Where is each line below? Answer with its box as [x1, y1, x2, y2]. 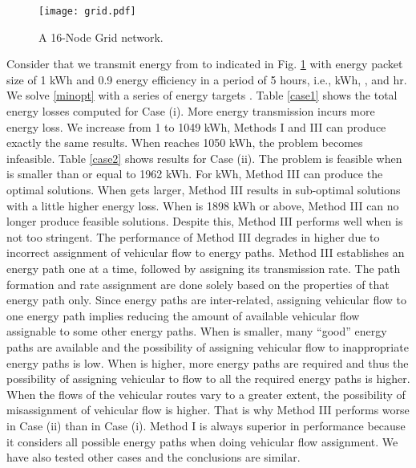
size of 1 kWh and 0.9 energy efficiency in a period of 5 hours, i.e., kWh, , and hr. [6, 71, 407, 87]
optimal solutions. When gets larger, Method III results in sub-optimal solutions [6, 181, 401, 197]
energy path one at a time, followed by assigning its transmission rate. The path [6, 259, 401, 276]
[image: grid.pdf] [38, 6, 136, 17]
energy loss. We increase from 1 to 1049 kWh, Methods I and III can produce [6, 118, 386, 135]
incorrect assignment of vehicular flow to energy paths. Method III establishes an [6, 244, 405, 261]
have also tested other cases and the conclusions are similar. [6, 449, 301, 466]
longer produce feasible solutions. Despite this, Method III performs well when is [6, 213, 403, 230]
